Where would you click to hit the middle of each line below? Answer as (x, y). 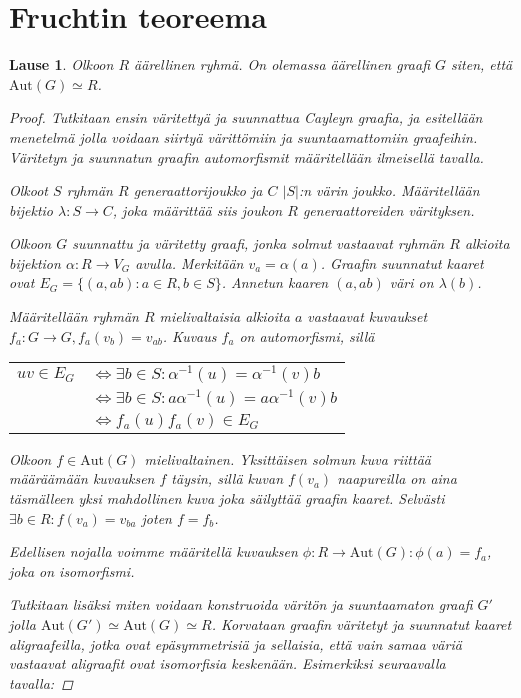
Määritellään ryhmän (74, 316)
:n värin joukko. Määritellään (389, 190)
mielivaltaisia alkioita (224, 316)
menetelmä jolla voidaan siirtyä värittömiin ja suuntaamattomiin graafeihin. (243, 136)
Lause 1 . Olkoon (61, 64)
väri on (411, 282)
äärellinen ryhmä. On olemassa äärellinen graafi (282, 64)
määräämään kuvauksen (82, 478)
